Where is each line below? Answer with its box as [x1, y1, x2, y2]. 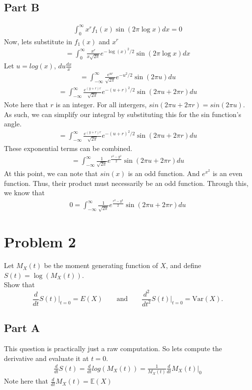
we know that [4, 187, 45, 198]
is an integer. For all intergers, [56, 99, 147, 109]
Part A [4, 320, 40, 335]
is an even [212, 168, 243, 178]
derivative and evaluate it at [4, 353, 89, 363]
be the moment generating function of [44, 260, 158, 270]
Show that [4, 279, 35, 290]
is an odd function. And [128, 168, 200, 178]
